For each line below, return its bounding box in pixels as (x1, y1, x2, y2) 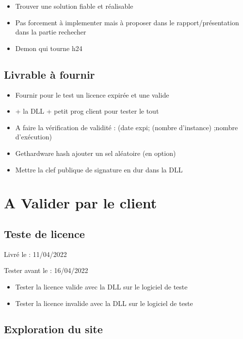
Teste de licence (4, 226, 85, 241)
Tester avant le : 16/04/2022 (4, 265, 88, 275)
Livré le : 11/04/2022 (4, 249, 67, 259)
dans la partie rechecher (15, 27, 86, 37)
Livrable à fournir (4, 67, 95, 82)
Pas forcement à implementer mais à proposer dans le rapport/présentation (15, 17, 239, 27)
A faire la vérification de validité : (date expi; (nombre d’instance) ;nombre (15, 122, 238, 132)
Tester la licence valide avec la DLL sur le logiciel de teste (15, 281, 188, 291)
